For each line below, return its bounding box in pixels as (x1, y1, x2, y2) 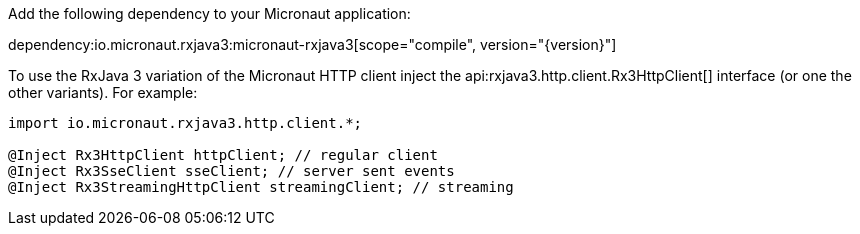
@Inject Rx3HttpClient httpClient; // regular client (8, 147, 438, 163)
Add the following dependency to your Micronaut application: (8, 5, 411, 22)
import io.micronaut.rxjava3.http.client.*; (8, 115, 363, 131)
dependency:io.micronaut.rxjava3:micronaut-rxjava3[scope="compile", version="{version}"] (8, 36, 617, 53)
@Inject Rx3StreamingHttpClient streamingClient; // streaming (8, 179, 514, 195)
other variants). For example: (8, 84, 198, 101)
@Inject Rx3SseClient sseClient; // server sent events (8, 163, 455, 179)
